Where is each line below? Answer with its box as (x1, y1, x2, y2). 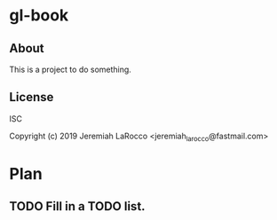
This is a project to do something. (9, 64, 131, 75)
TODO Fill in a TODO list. (9, 199, 146, 214)
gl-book (9, 5, 69, 26)
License (9, 90, 54, 105)
